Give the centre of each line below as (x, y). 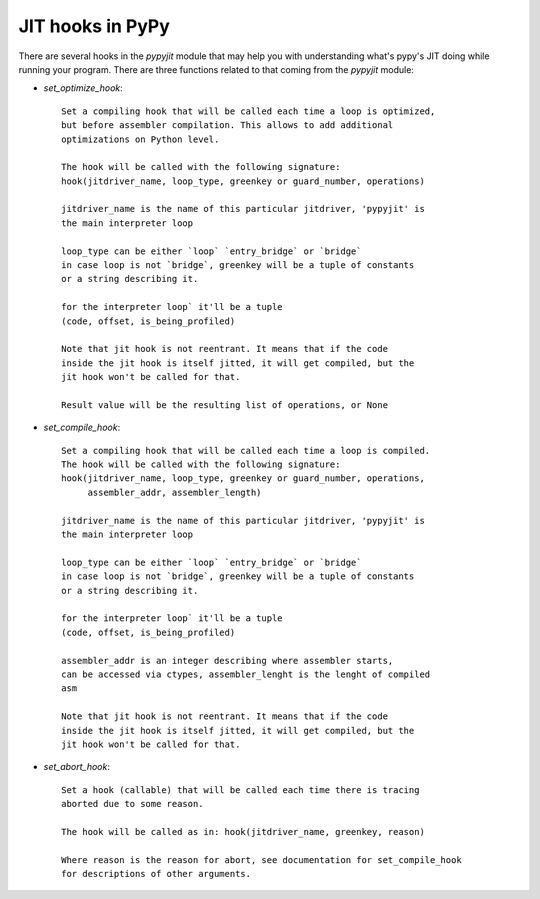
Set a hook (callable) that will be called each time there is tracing (240, 789)
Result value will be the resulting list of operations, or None (225, 404)
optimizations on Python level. (140, 139)
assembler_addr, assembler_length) (174, 492)
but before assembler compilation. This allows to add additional (227, 125)
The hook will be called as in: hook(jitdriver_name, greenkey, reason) (243, 831)
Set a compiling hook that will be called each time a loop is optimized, (248, 111)
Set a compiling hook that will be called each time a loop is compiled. (246, 450)
